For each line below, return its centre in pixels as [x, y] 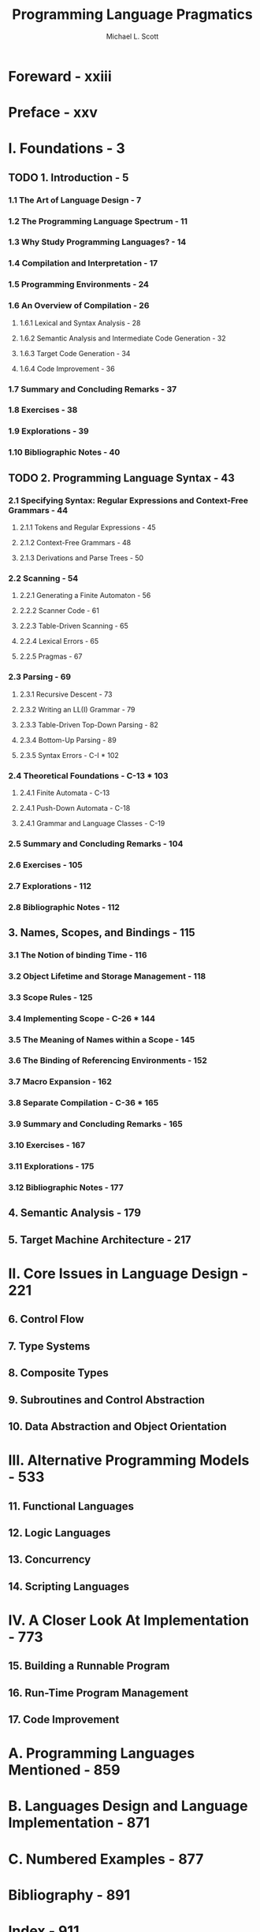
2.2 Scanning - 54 [43, 578]
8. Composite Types [58, 1373]
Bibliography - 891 [69, 1895]
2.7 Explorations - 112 [50, 886]
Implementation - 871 [79, 1823]
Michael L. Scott [132, 36]
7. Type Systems [49, 1346]
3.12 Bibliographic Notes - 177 [66, 1187]
